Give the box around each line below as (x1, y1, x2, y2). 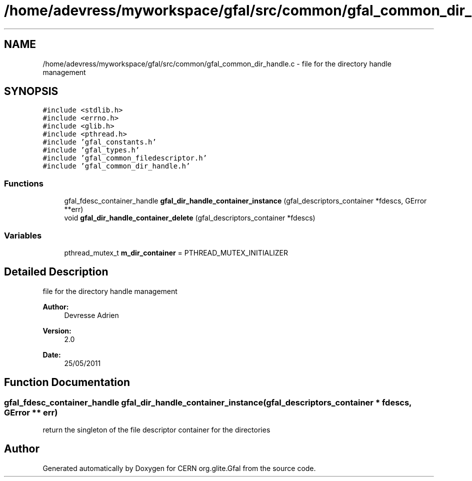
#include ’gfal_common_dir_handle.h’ (42, 162, 190, 170)
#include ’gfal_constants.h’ (42, 138, 156, 146)
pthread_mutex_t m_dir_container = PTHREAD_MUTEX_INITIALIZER (64, 248, 288, 257)
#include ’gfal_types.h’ (42, 146, 140, 154)
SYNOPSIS (4, 85, 58, 98)
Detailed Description (4, 265, 108, 278)
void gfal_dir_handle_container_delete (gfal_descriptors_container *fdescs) (64, 213, 315, 222)
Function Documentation (4, 376, 130, 389)
